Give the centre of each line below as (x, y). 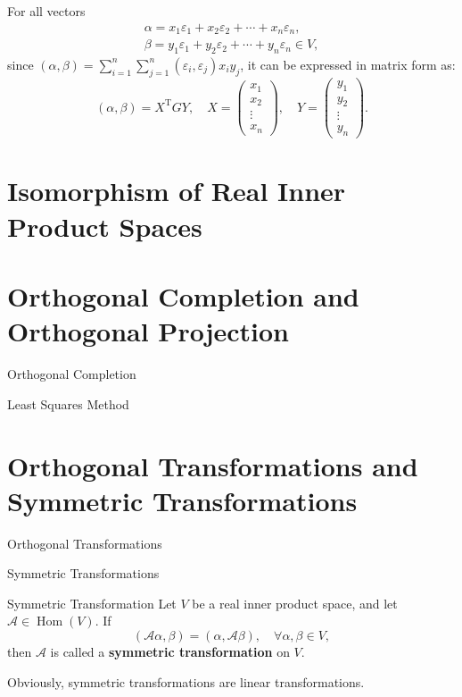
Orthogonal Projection (148, 331)
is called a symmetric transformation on (170, 652)
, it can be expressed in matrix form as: (348, 64)
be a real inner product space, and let (295, 603)
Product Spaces (105, 226)
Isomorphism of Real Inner (177, 191)
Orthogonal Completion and (183, 296)
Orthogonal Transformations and (213, 465)
